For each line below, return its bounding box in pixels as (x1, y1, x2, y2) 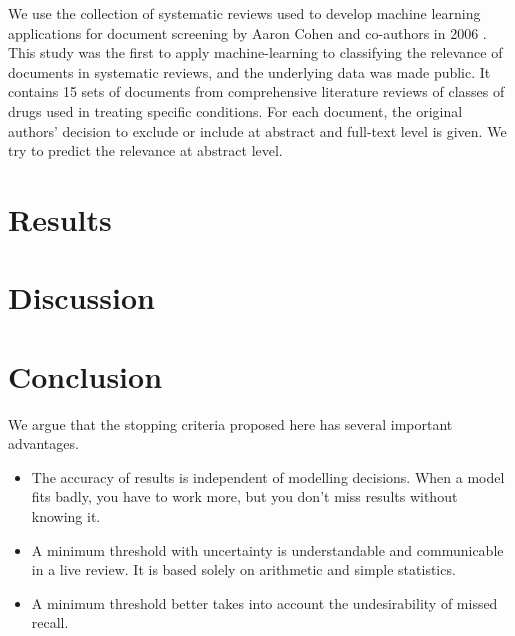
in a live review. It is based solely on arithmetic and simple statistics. (31, 559, 456, 580)
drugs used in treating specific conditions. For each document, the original (8, 100, 463, 121)
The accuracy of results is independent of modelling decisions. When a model (31, 466, 505, 487)
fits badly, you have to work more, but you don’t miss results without (31, 486, 458, 507)
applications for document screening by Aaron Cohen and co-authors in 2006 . (8, 22, 487, 43)
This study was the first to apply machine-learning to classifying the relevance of (8, 42, 503, 63)
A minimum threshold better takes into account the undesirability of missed (31, 592, 498, 613)
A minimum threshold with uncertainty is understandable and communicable (31, 539, 504, 560)
